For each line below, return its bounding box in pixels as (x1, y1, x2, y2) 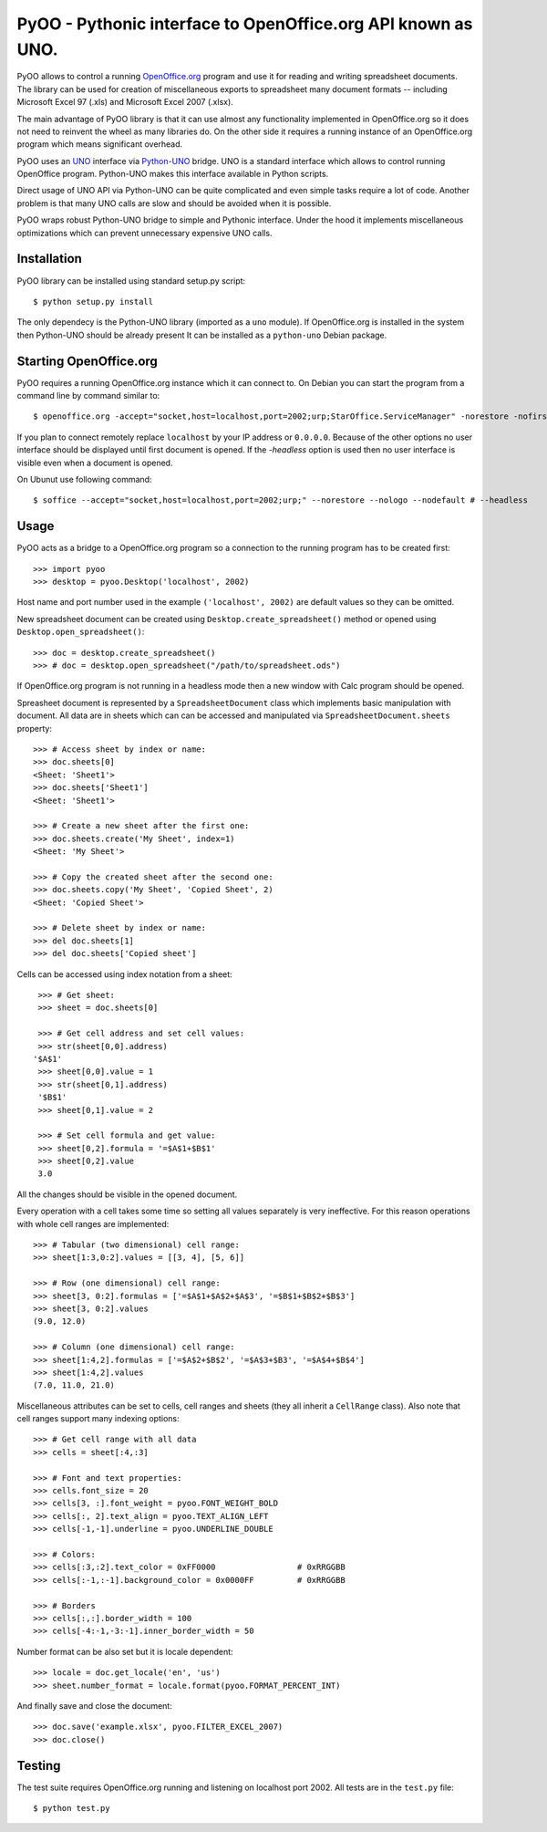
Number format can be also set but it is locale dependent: (16, 1646, 233, 1657)
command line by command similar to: (16, 390, 160, 401)
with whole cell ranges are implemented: (16, 1218, 170, 1229)
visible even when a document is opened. (16, 457, 173, 468)
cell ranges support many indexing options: (16, 1413, 180, 1424)
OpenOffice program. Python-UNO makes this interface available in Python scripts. (16, 169, 329, 180)
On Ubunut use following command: (16, 474, 152, 484)
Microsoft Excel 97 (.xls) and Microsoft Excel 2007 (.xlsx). (16, 97, 234, 108)
